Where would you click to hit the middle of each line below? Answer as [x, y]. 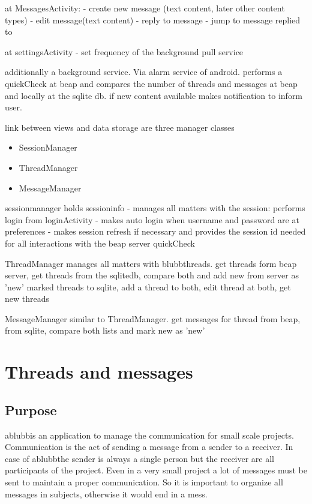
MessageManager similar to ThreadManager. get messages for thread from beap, [153, 318]
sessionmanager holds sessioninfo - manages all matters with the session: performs [155, 208]
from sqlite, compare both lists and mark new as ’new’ [105, 330]
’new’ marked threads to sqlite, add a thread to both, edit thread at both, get [148, 286]
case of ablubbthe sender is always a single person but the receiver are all [140, 458]
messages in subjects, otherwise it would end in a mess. [106, 493]
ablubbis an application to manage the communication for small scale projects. [149, 435]
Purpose [31, 409]
